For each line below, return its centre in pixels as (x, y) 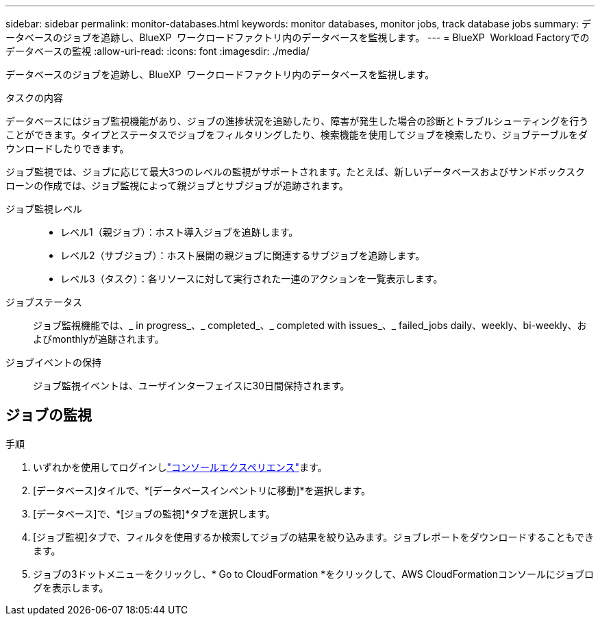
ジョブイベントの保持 (53, 362)
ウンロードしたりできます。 (67, 148)
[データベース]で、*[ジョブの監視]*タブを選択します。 (154, 513)
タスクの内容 (34, 98)
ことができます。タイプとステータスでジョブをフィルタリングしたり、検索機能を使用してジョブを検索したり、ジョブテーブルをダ (297, 135)
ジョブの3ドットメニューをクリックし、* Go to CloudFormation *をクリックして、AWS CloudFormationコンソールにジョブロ (313, 574)
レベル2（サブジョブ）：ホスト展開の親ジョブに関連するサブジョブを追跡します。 (243, 255)
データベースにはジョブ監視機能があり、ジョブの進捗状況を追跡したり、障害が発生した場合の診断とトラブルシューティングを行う (297, 121)
